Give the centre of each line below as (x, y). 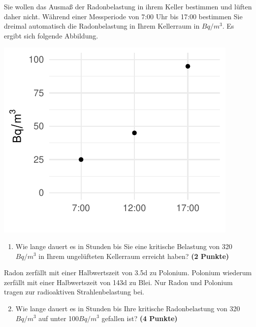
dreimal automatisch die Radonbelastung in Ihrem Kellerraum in (102, 26)
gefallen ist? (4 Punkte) (140, 318)
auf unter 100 (59, 318)
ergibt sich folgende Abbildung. (51, 35)
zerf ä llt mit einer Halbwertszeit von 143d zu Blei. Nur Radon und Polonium (118, 282)
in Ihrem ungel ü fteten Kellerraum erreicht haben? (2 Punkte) (134, 256)
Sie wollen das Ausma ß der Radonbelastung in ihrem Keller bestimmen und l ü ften (128, 6)
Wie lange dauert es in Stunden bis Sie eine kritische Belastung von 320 (124, 246)
